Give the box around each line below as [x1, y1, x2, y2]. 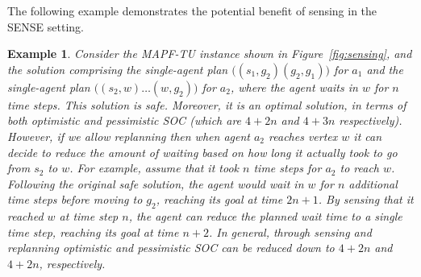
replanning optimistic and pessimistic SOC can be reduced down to [7, 239, 335, 256]
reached [7, 208, 44, 225]
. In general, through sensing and [208, 223, 372, 240]
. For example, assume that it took [69, 159, 240, 176]
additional [348, 175, 398, 192]
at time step [59, 208, 119, 225]
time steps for [253, 159, 322, 176]
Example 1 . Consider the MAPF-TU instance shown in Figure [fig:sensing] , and [7, 45, 412, 62]
